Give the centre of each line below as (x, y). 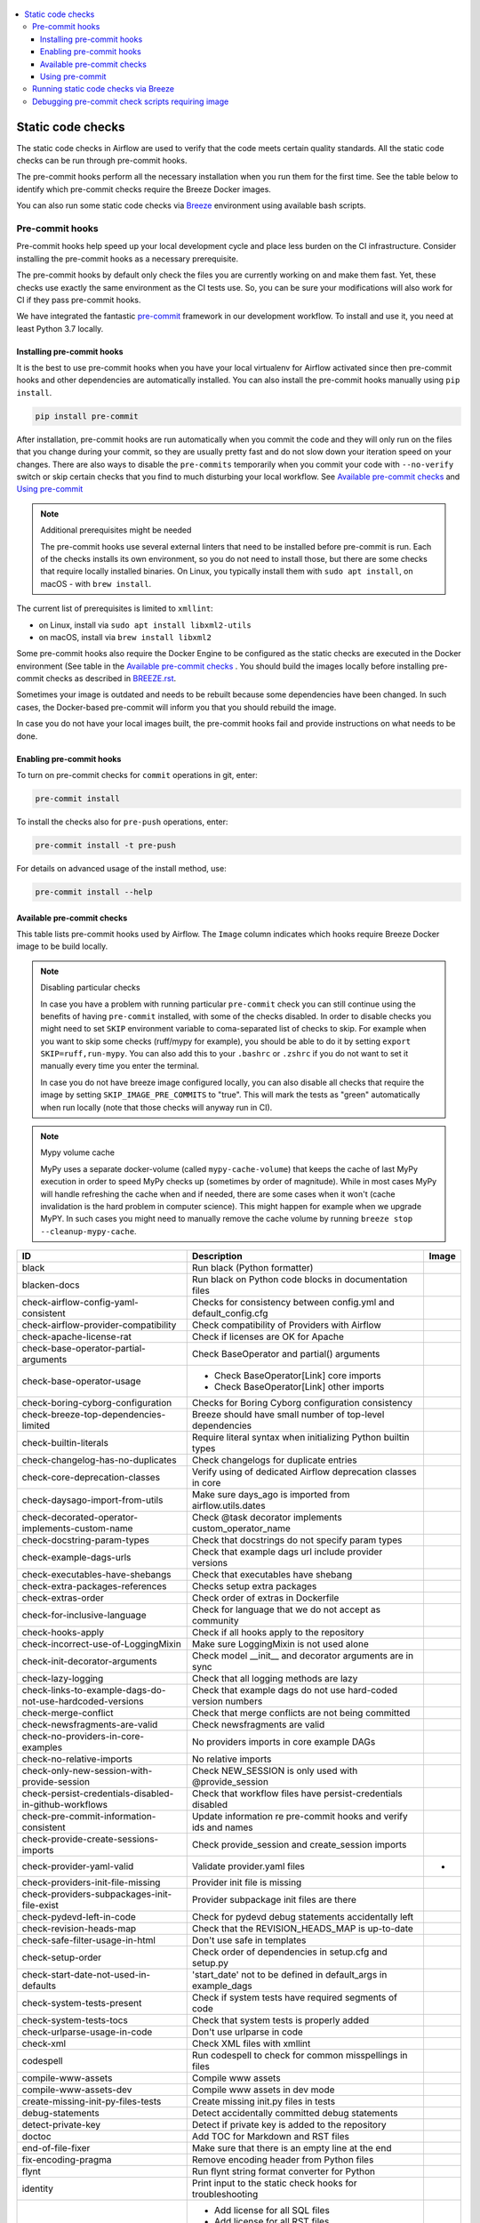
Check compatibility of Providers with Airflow (286, 1325)
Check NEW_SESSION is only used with (275, 1771)
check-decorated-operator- (80, 1518)
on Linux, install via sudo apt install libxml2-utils (145, 625)
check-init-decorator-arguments (89, 1661)
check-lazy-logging (63, 1679)
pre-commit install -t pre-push (106, 845)
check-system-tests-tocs (75, 2020)
